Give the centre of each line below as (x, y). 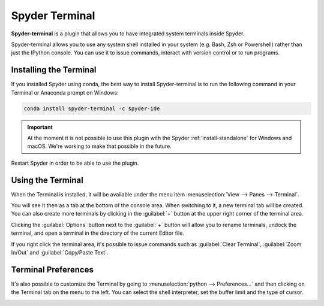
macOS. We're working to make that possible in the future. (100, 146)
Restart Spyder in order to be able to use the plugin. (75, 163)
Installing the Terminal (54, 70)
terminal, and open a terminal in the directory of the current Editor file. (97, 233)
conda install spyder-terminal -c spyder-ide (92, 108)
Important (40, 127)
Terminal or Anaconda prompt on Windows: (65, 92)
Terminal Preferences (52, 269)
